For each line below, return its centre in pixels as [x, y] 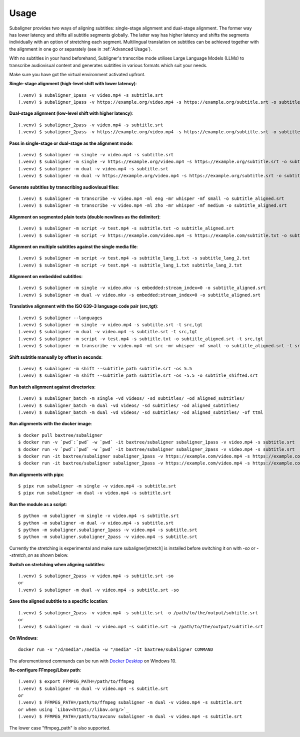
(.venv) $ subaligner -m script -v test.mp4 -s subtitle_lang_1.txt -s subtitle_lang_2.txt [134, 258]
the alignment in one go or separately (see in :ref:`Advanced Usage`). [80, 49]
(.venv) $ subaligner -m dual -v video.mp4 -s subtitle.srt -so [99, 590]
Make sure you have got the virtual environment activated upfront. [77, 74]
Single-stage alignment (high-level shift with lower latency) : [73, 84]
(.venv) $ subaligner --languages [60, 318]
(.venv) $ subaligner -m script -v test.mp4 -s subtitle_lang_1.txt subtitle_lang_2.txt [130, 265]
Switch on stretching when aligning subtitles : [57, 564]
